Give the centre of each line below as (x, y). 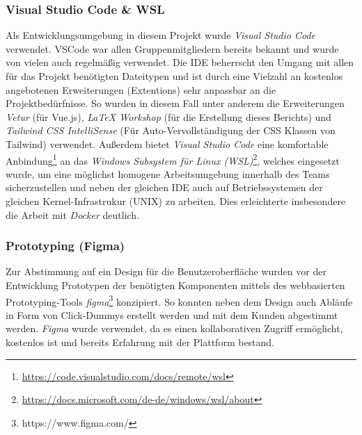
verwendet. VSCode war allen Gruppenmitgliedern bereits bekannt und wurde (172, 48)
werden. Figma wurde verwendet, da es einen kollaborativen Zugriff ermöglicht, (174, 328)
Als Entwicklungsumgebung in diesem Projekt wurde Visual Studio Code (161, 35)
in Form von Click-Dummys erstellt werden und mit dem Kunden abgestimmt (172, 314)
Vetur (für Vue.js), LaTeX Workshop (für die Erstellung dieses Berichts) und (168, 116)
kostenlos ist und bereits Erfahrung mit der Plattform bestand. (140, 342)
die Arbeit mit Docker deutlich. (73, 214)
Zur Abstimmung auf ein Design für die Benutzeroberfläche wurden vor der (166, 271)
